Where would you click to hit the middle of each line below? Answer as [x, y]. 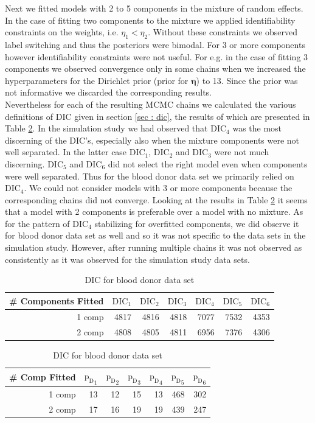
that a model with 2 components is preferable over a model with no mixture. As [154, 211]
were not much [242, 152]
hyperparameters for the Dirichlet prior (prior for [97, 80]
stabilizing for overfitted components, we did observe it [197, 223]
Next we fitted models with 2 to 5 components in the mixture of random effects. [154, 8]
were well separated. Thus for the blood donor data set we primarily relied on [150, 176]
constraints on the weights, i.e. [62, 32]
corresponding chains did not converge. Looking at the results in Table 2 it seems [156, 199]
